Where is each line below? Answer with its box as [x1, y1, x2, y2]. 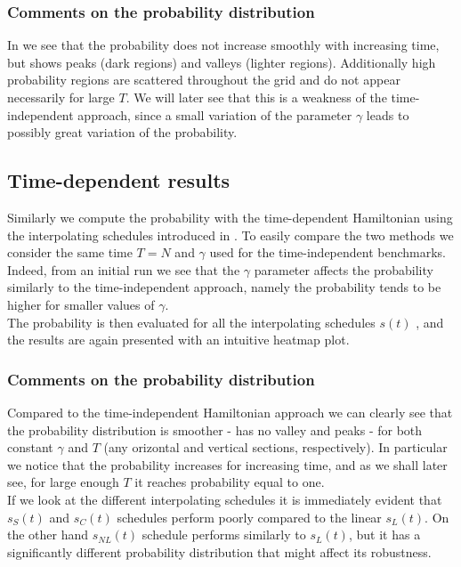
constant [7, 438, 53, 457]
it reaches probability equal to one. [134, 473, 325, 491]
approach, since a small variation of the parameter [77, 105, 352, 124]
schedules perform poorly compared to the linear [117, 507, 382, 526]
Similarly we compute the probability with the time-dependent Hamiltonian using [7, 207, 453, 226]
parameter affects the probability [254, 260, 433, 279]
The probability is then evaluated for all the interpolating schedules [7, 312, 376, 331]
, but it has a [348, 525, 421, 544]
